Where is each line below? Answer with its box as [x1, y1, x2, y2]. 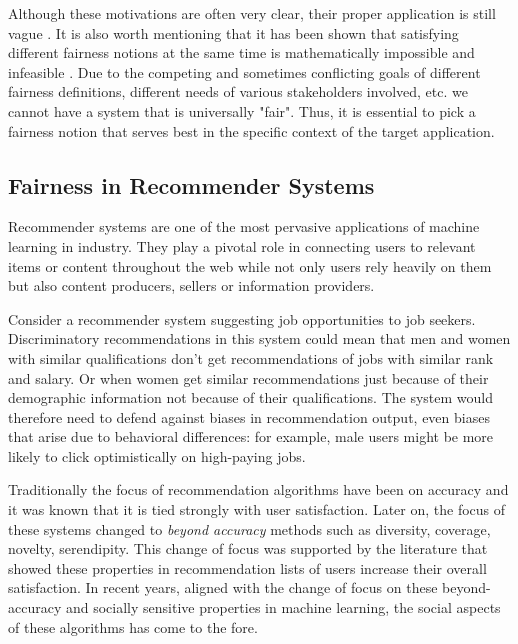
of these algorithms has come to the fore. [8, 616, 258, 637]
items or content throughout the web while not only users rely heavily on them [8, 255, 492, 276]
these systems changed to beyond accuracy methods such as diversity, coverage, [8, 518, 491, 539]
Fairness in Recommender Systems [8, 169, 375, 200]
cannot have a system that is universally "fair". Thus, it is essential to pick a [8, 100, 476, 121]
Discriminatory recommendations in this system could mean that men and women [8, 328, 511, 349]
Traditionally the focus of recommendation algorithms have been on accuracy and [8, 479, 509, 500]
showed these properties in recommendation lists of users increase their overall [8, 557, 487, 578]
